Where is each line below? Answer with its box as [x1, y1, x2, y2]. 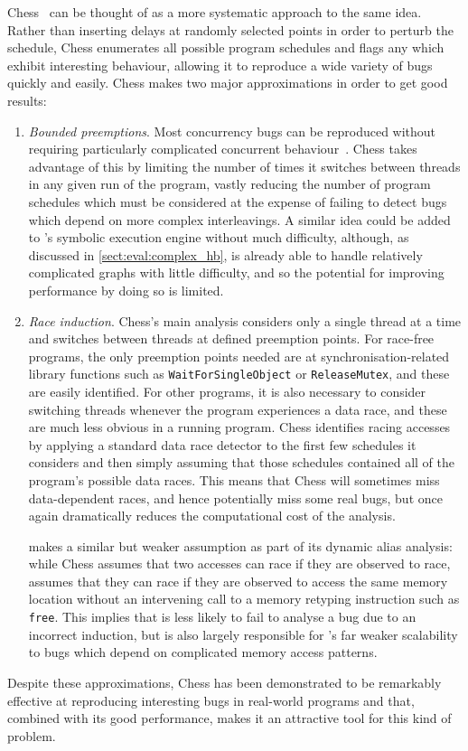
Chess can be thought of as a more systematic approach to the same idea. [7, 3, 422, 21]
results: [7, 90, 47, 109]
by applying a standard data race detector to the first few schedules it [28, 435, 417, 454]
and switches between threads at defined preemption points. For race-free [28, 329, 435, 348]
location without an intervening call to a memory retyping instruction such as [28, 589, 460, 608]
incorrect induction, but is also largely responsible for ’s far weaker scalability [28, 624, 458, 643]
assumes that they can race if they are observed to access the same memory [28, 571, 448, 590]
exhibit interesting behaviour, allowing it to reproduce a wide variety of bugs [7, 55, 433, 74]
